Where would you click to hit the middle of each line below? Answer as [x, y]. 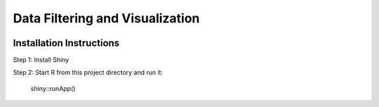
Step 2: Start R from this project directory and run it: [88, 73]
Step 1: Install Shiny [41, 60]
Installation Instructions [66, 43]
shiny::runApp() [53, 88]
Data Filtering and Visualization [106, 18]
